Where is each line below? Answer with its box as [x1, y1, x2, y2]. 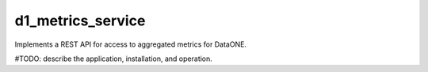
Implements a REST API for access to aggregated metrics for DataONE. [14, 40, 247, 49]
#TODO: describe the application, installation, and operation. [14, 54, 213, 63]
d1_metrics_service [14, 12, 146, 29]
